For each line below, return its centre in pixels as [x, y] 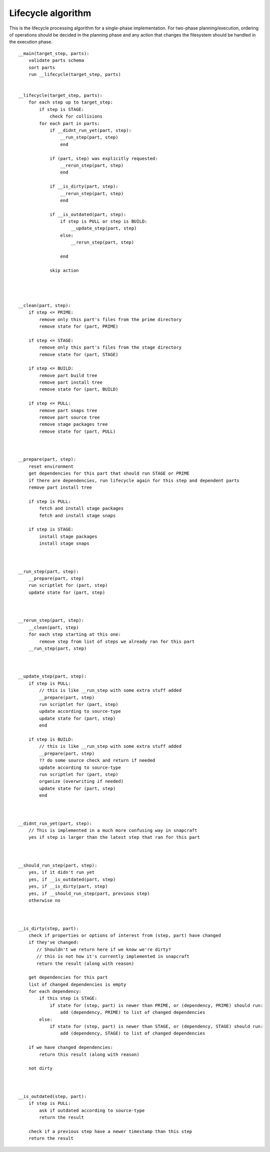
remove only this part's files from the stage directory [110, 347]
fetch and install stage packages [81, 508]
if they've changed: [53, 942]
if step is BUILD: [51, 740]
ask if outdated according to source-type [92, 1110]
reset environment [51, 466]
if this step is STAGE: [68, 998]
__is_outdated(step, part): [52, 1096]
